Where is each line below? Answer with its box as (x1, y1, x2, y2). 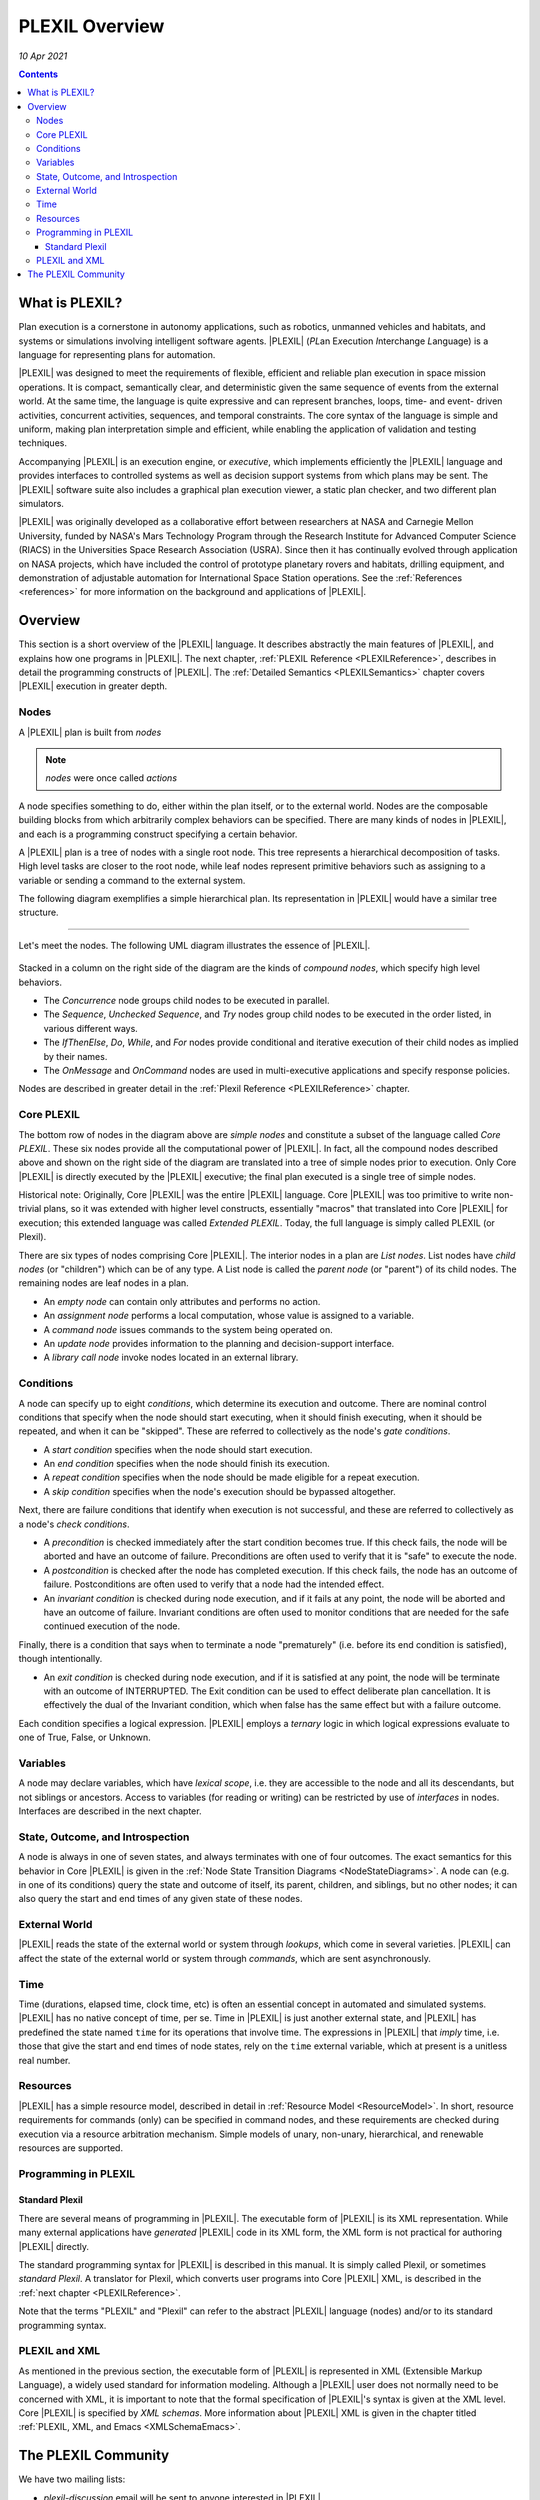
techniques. (18, 437, 67, 449)
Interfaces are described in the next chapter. (18, 1805, 202, 1817)
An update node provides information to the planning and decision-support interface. (43, 1337, 395, 1349)
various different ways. (43, 1022, 139, 1034)
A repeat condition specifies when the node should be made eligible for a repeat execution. (43, 1471, 420, 1484)
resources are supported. (18, 2141, 124, 2154)
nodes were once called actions (45, 772, 178, 784)
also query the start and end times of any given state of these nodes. (18, 1893, 303, 1905)
